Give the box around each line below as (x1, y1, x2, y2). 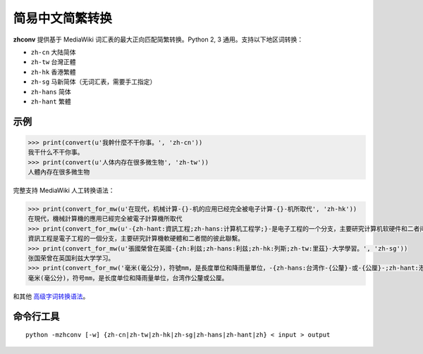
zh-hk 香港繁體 (30, 68, 77, 76)
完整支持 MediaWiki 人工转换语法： (13, 187, 116, 195)
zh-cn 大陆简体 (30, 48, 77, 56)
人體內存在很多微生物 (27, 168, 90, 176)
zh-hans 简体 (30, 87, 71, 96)
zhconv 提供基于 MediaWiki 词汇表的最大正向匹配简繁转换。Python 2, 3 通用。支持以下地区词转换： (13, 35, 303, 44)
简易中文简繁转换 (13, 11, 113, 26)
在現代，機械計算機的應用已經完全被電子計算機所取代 (27, 215, 183, 223)
